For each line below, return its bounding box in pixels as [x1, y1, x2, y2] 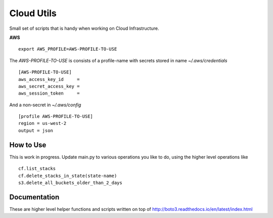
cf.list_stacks [18, 166, 56, 171]
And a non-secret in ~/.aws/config [9, 102, 81, 108]
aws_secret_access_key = [18, 83, 80, 89]
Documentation [9, 193, 60, 201]
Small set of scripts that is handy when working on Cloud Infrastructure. [9, 25, 159, 31]
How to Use [9, 141, 47, 149]
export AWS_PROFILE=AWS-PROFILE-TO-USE [18, 46, 117, 52]
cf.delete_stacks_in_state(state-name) [18, 172, 117, 179]
